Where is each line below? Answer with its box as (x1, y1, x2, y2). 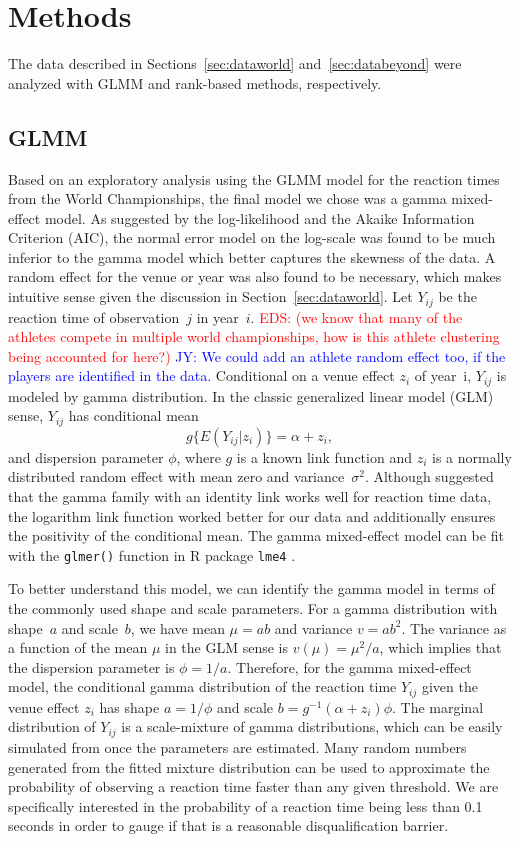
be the (438, 286, 477, 307)
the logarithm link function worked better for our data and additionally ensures (8, 505, 496, 526)
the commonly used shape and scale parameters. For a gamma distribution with (8, 598, 498, 619)
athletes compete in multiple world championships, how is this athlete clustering (8, 326, 500, 347)
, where (176, 446, 221, 467)
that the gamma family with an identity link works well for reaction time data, (8, 486, 492, 506)
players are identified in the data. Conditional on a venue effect (8, 365, 395, 386)
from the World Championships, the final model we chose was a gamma (8, 188, 447, 209)
